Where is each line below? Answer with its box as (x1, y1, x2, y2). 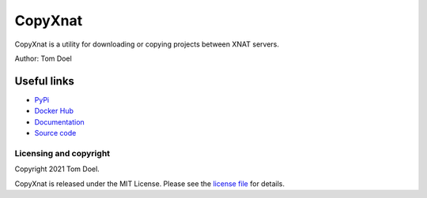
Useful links (14, 74, 75, 88)
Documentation (34, 117, 85, 126)
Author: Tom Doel (14, 54, 73, 63)
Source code (34, 129, 77, 138)
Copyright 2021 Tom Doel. (14, 164, 100, 174)
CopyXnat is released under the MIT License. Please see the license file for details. (14, 178, 285, 189)
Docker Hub (34, 106, 74, 116)
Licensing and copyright (14, 148, 111, 159)
